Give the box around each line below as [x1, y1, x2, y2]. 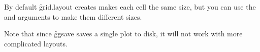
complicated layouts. [4, 38, 68, 48]
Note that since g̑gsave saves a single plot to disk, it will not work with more [4, 28, 243, 39]
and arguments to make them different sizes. [4, 11, 142, 22]
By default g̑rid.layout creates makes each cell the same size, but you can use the [4, 2, 256, 12]
